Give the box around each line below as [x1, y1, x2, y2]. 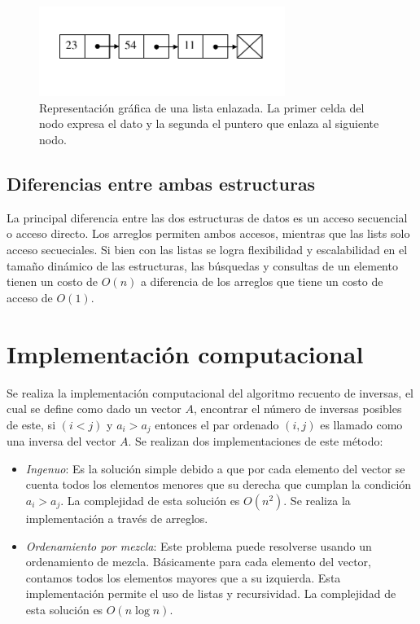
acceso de [7, 288, 53, 305]
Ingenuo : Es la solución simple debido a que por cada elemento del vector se [25, 459, 405, 477]
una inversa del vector [7, 433, 116, 450]
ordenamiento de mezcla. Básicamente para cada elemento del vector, [25, 553, 371, 570]
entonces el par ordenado [155, 415, 279, 433]
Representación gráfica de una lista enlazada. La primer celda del [39, 99, 365, 116]
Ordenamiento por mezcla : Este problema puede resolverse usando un [25, 537, 372, 554]
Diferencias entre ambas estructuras [7, 171, 316, 196]
